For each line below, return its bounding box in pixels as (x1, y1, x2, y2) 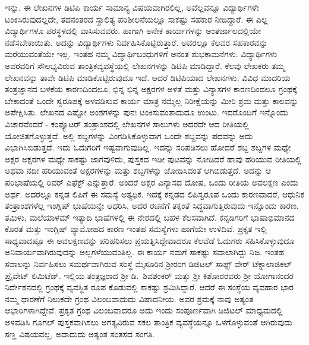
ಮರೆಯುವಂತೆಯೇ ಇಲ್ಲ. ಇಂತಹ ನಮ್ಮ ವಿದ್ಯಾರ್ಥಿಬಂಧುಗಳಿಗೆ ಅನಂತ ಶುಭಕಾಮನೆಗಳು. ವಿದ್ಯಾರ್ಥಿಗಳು (5, 48, 278, 60)
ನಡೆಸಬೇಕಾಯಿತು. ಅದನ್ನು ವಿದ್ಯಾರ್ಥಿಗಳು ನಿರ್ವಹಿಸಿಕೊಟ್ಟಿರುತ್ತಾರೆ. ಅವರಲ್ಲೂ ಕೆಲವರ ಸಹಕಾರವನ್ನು (5, 36, 268, 48)
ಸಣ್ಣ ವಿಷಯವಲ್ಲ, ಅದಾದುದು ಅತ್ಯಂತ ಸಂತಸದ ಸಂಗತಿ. (5, 327, 155, 340)
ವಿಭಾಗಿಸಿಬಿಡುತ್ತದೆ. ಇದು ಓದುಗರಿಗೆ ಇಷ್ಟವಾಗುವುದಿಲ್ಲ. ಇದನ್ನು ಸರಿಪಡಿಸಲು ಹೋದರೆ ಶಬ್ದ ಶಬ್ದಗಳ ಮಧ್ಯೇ (5, 141, 291, 153)
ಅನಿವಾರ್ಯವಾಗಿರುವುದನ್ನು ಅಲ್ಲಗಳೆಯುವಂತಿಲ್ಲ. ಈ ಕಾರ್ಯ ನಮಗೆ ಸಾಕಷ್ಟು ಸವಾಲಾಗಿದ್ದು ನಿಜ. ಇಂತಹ (5, 246, 285, 258)
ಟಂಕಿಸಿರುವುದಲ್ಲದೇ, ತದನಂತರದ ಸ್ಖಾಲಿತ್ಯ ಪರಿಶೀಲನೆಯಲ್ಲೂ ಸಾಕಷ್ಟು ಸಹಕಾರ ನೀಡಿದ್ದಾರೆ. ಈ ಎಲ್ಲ (5, 12, 268, 25)
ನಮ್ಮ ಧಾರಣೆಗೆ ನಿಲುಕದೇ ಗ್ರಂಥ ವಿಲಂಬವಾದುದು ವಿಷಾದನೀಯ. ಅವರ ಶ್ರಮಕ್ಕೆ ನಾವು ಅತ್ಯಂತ (5, 292, 254, 305)
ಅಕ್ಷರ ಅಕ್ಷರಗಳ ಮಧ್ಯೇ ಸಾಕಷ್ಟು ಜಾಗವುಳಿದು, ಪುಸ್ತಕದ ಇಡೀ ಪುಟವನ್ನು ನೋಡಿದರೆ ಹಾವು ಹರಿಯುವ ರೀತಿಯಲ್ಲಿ (5, 152, 302, 165)
